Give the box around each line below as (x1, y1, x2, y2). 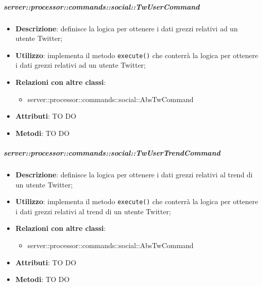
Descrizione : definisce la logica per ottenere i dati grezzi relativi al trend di (15, 169, 253, 179)
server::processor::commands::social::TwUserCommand (4, 1, 200, 12)
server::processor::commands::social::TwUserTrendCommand (4, 147, 221, 158)
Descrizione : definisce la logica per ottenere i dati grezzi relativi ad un (15, 23, 238, 33)
